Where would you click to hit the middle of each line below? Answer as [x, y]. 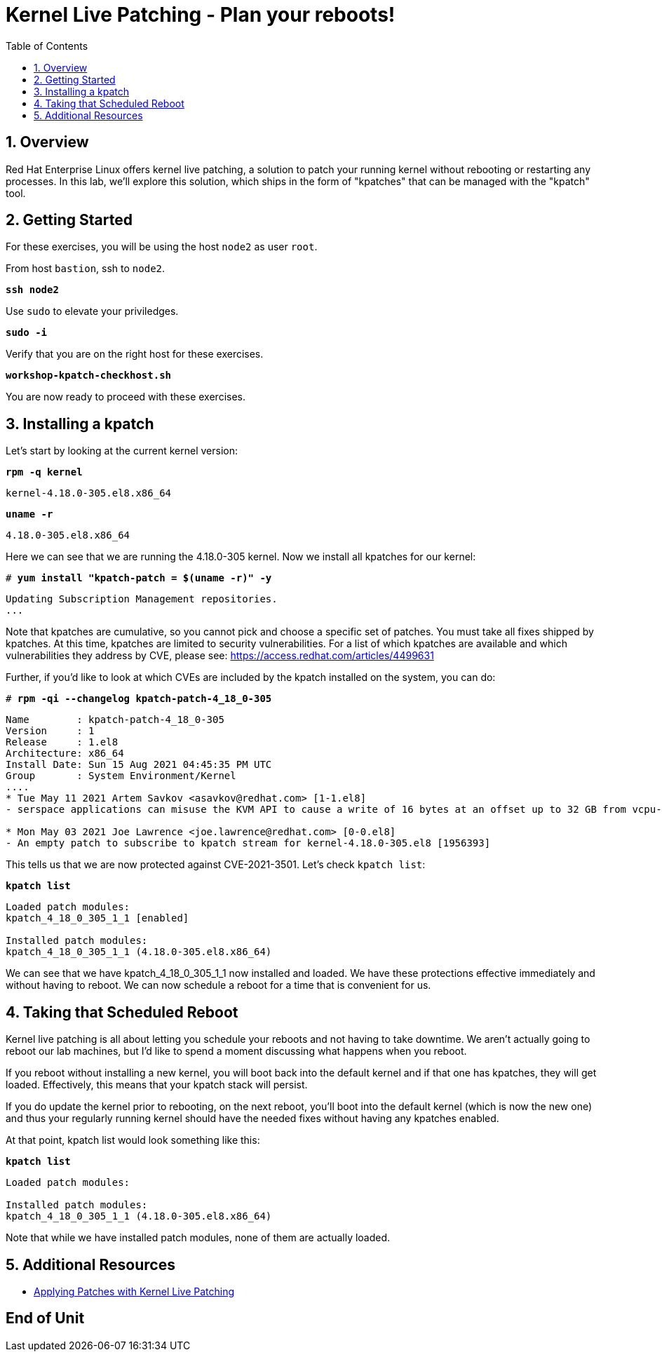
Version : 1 [50, 731]
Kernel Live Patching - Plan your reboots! [201, 15]
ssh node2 [32, 290]
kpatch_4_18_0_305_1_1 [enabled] [97, 918]
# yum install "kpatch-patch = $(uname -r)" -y [139, 578]
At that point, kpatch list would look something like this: [133, 1140]
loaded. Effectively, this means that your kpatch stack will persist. [157, 1085]
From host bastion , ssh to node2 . [86, 269]
